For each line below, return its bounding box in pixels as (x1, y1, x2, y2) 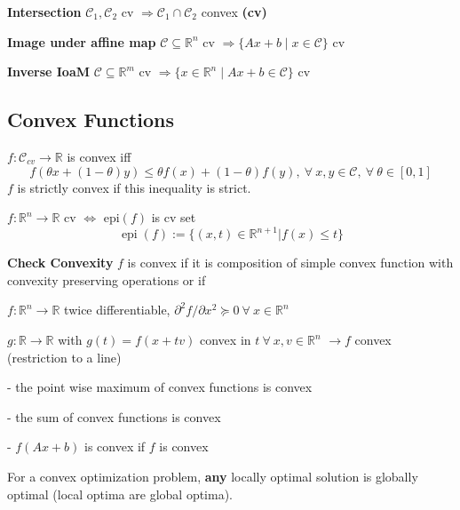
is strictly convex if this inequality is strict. (17, 178, 251, 196)
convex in (200, 331, 251, 349)
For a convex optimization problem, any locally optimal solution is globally (7, 467, 418, 486)
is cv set (151, 208, 196, 227)
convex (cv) (201, 3, 267, 20)
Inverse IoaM (7, 62, 91, 81)
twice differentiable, (64, 300, 171, 319)
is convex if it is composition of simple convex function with (127, 253, 454, 272)
